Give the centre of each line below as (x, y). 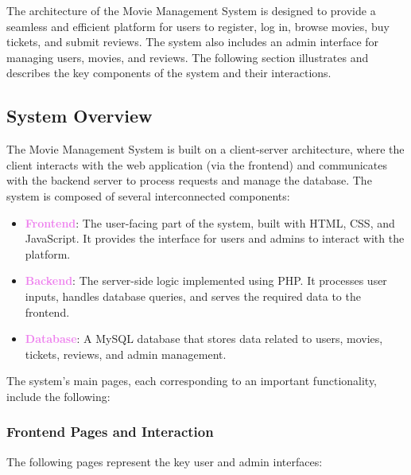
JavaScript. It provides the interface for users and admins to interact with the (215, 238)
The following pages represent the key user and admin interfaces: (165, 461)
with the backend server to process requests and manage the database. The (189, 180)
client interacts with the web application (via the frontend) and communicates (197, 164)
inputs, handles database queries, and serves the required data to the (193, 296)
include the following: (58, 396)
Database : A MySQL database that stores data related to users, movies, (204, 339)
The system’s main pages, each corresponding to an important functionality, (192, 381)
